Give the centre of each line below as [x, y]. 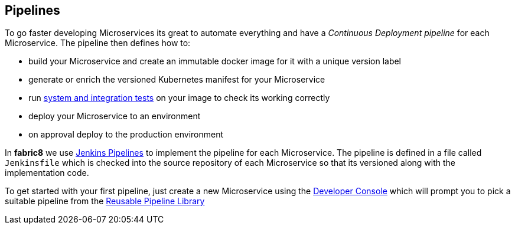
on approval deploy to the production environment [126, 135]
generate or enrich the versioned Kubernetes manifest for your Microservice [177, 80]
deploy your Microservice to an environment [115, 116]
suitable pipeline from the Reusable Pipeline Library [105, 201]
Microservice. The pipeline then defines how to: [98, 43]
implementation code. [47, 173]
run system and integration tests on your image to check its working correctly [179, 98]
